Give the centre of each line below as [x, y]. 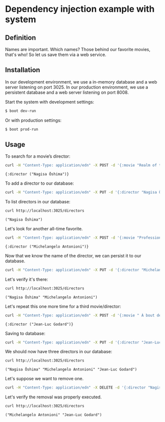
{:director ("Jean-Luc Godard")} [39, 324]
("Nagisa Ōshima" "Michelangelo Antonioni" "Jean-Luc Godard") [71, 369]
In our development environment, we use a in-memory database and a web [81, 82]
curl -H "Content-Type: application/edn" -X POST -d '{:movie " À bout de [83, 315]
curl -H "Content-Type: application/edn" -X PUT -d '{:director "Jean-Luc [83, 342]
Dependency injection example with [80, 9]
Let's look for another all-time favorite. [44, 229]
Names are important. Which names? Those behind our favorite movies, [78, 49]
